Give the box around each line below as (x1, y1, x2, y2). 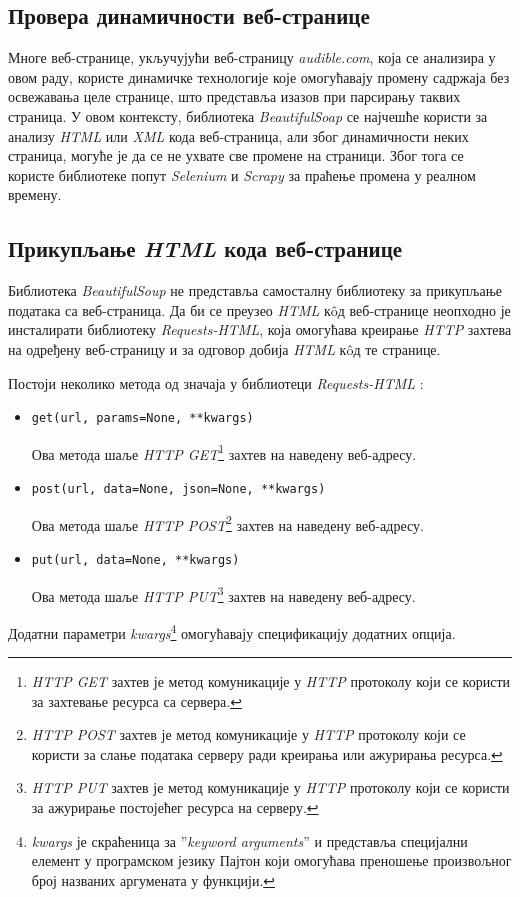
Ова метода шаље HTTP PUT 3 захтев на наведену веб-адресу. (31, 582, 416, 606)
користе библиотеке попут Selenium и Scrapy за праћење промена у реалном (8, 164, 476, 185)
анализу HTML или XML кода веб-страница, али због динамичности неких (8, 125, 469, 146)
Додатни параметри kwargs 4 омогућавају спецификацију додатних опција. (8, 619, 456, 643)
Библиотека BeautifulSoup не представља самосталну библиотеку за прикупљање (8, 280, 503, 301)
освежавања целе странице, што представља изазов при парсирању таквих (8, 86, 461, 107)
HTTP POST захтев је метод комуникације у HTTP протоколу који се (31, 724, 466, 745)
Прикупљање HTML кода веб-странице (8, 233, 403, 264)
